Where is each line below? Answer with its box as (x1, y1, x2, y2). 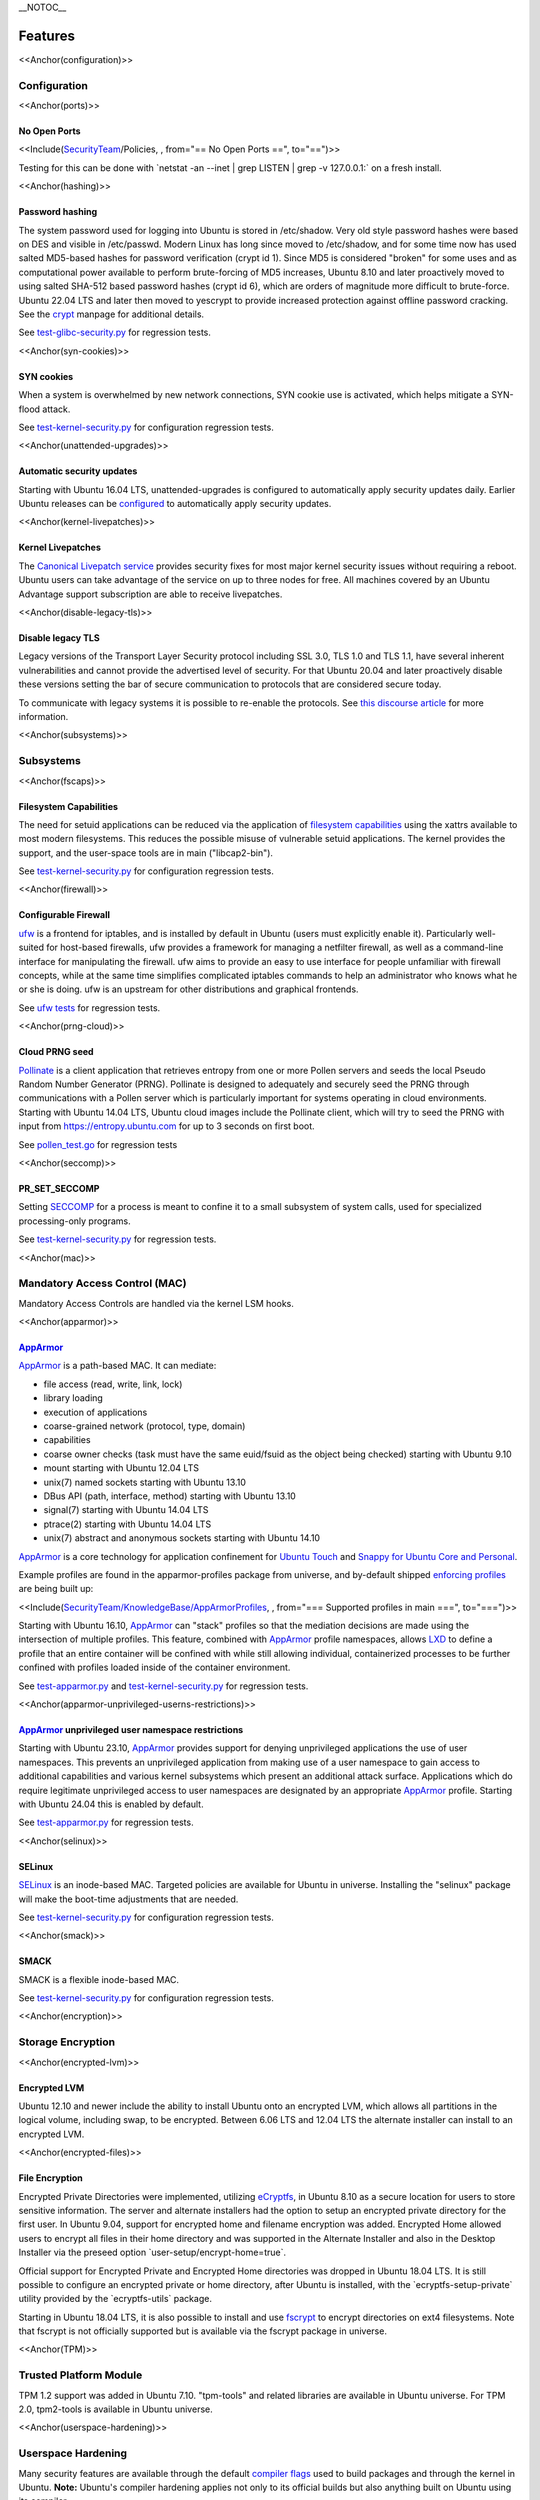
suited (18, 941, 45, 954)
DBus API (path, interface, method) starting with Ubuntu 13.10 (43, 1490, 297, 1502)
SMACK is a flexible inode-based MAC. (18, 1973, 180, 1985)
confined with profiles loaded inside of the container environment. (18, 1661, 291, 1674)
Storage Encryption (18, 2035, 115, 2049)
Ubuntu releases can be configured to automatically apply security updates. (18, 498, 332, 510)
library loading (43, 1392, 104, 1404)
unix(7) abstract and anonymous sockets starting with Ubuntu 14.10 (43, 1532, 320, 1544)
